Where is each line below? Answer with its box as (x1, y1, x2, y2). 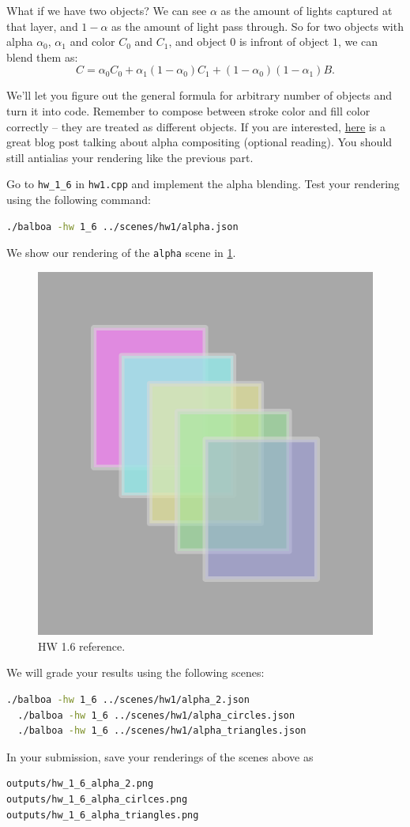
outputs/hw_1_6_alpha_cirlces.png (6, 793, 188, 805)
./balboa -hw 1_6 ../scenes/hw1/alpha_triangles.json (17, 725, 307, 737)
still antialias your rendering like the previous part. (6, 149, 254, 165)
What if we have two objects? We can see (6, 2, 207, 18)
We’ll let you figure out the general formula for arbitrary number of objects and (6, 87, 393, 104)
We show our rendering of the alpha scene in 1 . (6, 244, 236, 261)
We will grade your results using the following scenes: (6, 664, 265, 681)
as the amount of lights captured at (220, 2, 393, 18)
